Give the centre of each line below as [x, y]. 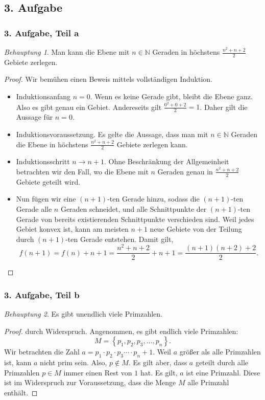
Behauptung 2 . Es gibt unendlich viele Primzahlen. [83, 314]
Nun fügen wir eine [46, 199]
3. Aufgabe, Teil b [42, 294]
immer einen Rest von [98, 372]
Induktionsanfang [43, 96]
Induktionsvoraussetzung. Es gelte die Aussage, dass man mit [112, 134]
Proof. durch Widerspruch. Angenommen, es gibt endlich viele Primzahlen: [121, 331]
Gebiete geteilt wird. [48, 181]
